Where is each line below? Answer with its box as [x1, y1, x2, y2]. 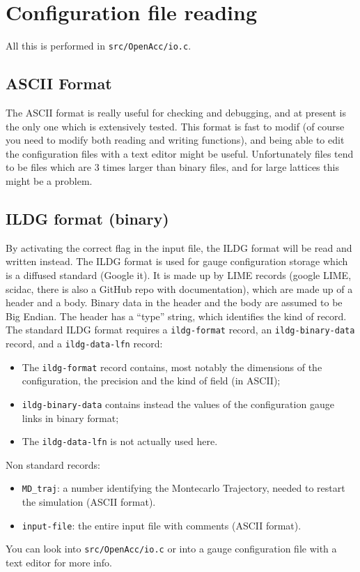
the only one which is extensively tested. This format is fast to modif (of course [6, 119, 345, 133]
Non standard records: [6, 457, 101, 472]
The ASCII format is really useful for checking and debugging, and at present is [6, 105, 346, 119]
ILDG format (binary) [6, 207, 169, 229]
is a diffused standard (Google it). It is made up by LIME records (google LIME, [6, 267, 352, 282]
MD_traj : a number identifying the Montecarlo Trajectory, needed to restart [22, 481, 345, 495]
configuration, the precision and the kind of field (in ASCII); [22, 373, 281, 388]
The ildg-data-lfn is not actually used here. [22, 434, 218, 449]
